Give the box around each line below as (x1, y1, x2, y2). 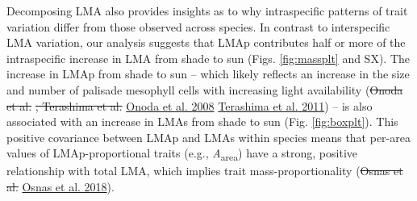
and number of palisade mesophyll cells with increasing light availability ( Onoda (6, 81, 403, 98)
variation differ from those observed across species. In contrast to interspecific (6, 18, 390, 35)
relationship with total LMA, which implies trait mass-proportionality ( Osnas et (6, 162, 403, 179)
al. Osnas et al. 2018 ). (6, 178, 115, 195)
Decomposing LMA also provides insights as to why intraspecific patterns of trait (6, 2, 408, 19)
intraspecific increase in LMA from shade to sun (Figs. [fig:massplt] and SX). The (6, 49, 411, 66)
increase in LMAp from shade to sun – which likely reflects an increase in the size (6, 65, 410, 82)
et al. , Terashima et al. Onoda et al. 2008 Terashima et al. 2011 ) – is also (6, 97, 373, 114)
